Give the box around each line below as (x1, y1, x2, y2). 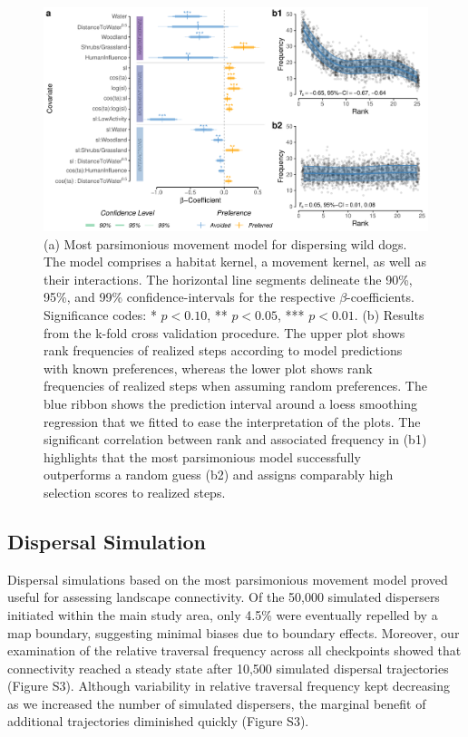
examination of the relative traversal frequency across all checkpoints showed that (7, 641, 462, 660)
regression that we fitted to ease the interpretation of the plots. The (44, 412, 421, 431)
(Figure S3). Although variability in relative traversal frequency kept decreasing (7, 676, 450, 695)
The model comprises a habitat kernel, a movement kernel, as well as (44, 252, 426, 271)
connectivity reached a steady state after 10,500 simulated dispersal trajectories (7, 658, 449, 677)
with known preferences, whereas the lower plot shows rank (44, 358, 373, 377)
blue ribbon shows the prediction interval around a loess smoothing (44, 393, 418, 412)
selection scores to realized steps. (44, 482, 226, 501)
